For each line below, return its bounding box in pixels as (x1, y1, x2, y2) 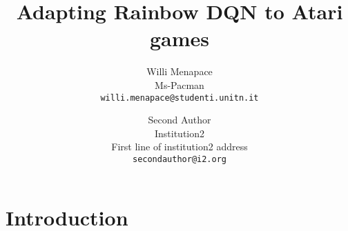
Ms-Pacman (155, 77, 204, 92)
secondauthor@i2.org (132, 154, 227, 164)
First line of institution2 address (111, 139, 248, 154)
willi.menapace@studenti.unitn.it (100, 92, 259, 103)
